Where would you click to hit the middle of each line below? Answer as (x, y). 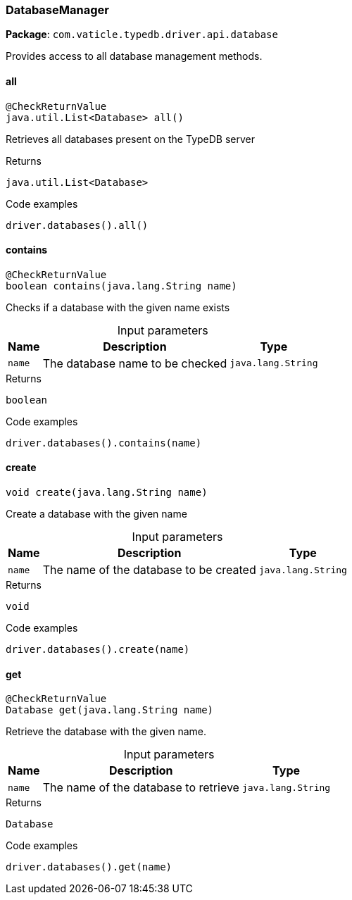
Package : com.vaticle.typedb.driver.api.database (142, 35)
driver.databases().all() (77, 225)
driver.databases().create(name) (98, 650)
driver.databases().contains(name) (104, 443)
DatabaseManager (57, 10)
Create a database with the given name (96, 514)
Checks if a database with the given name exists (118, 307)
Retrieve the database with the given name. (106, 732)
